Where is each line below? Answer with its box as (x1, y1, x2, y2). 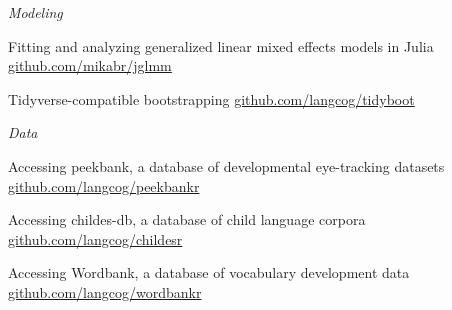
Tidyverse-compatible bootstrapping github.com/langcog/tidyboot (8, 88, 415, 109)
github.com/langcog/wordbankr (8, 281, 202, 302)
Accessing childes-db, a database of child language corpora (8, 209, 366, 230)
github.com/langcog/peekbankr (8, 175, 200, 196)
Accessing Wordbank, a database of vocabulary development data (8, 262, 410, 283)
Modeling (8, 2, 63, 22)
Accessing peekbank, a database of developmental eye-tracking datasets (8, 155, 445, 176)
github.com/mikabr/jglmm (8, 55, 172, 76)
